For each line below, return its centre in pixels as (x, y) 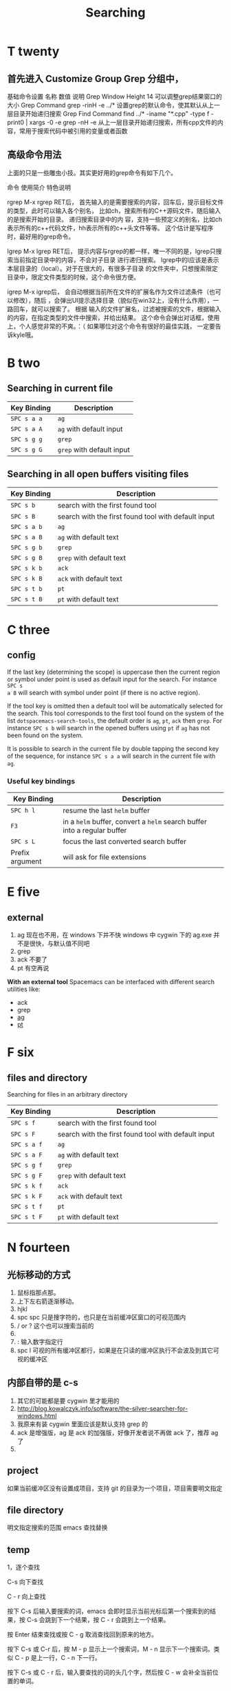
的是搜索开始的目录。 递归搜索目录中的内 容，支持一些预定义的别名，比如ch (115, 219)
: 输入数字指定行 (40, 1341)
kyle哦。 (25, 334)
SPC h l (23, 810)
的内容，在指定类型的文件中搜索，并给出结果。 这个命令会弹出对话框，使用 (113, 317)
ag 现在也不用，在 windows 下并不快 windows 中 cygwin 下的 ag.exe (114, 934)
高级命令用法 (34, 155)
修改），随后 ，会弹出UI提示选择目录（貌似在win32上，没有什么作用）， (113, 300)
